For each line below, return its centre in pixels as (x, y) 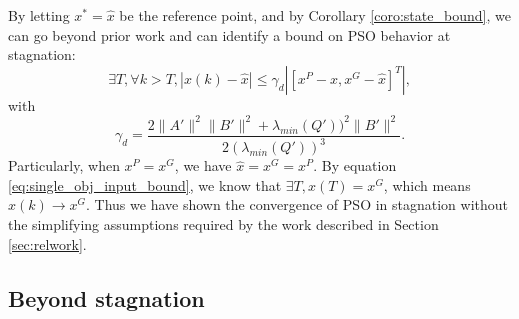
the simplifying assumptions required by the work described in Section (223, 224)
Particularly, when (64, 165)
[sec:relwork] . (47, 243)
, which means (427, 184)
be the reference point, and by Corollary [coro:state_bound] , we (315, 15)
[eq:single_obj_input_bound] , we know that (145, 184)
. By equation (355, 165)
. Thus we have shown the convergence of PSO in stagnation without (297, 204)
